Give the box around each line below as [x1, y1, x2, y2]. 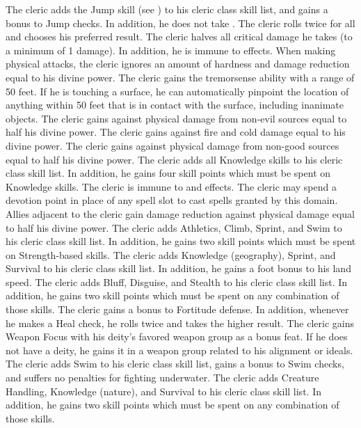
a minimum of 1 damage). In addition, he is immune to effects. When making [6, 42, 336, 57]
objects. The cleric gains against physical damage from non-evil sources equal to [6, 111, 347, 125]
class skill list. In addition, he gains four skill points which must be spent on [6, 166, 331, 180]
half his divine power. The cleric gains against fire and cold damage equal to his [6, 125, 346, 139]
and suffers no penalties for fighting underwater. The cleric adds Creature [6, 370, 319, 385]
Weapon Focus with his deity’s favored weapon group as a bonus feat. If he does [6, 329, 348, 344]
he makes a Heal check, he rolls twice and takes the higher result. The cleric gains [6, 315, 354, 330]
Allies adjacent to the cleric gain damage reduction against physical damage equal [6, 206, 355, 221]
